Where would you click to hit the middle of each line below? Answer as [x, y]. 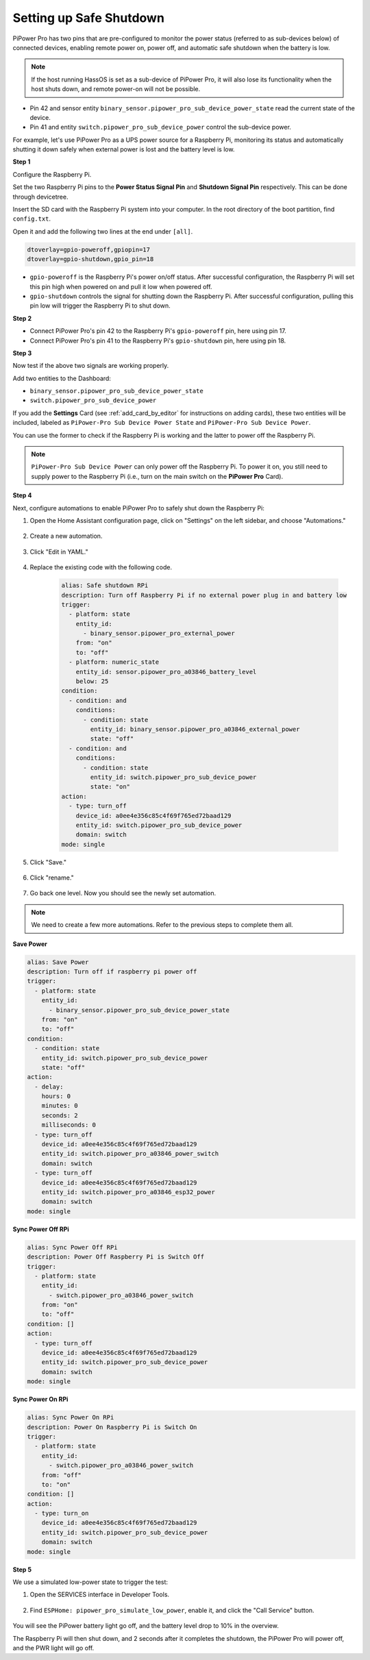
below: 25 [92, 681]
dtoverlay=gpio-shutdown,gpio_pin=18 [90, 259]
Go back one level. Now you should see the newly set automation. [123, 893]
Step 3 [22, 353]
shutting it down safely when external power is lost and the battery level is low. [124, 149]
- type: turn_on [62, 1513]
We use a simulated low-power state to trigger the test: [90, 1582]
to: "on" [56, 1484]
